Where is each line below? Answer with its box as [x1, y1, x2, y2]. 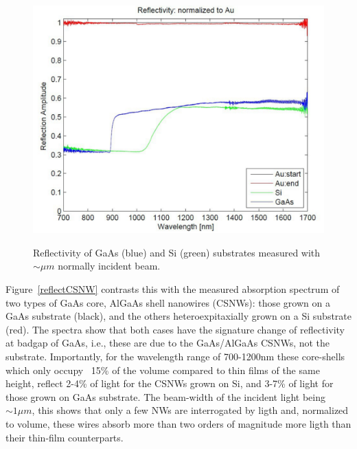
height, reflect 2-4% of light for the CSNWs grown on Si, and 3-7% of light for [5, 376, 334, 391]
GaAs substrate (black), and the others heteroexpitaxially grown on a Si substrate [5, 309, 352, 323]
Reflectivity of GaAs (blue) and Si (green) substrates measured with [33, 245, 321, 259]
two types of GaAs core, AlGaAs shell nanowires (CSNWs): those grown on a [5, 295, 330, 309]
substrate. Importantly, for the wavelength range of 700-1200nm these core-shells [5, 349, 345, 363]
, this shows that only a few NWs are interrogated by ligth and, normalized [32, 403, 349, 417]
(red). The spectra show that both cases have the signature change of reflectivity [5, 322, 345, 336]
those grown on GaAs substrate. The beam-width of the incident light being [5, 389, 325, 404]
